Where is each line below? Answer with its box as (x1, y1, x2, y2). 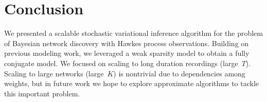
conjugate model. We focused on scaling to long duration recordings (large (4, 57, 238, 68)
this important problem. (4, 88, 80, 98)
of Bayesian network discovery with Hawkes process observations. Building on (4, 37, 249, 48)
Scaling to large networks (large (4, 68, 104, 78)
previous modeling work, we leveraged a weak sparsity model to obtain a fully (4, 48, 250, 58)
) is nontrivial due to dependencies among (113, 68, 245, 78)
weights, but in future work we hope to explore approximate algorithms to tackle (4, 78, 259, 89)
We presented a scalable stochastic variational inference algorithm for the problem (4, 28, 263, 38)
